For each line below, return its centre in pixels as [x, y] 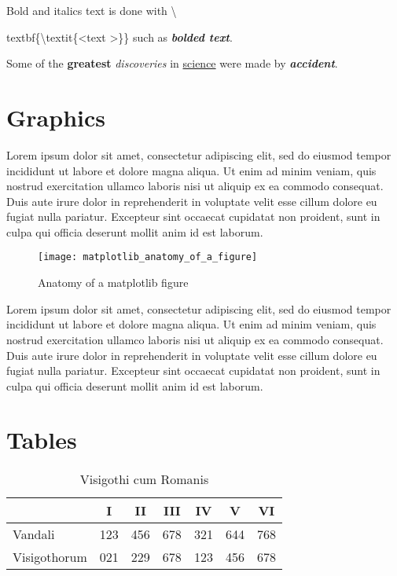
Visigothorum [50, 557]
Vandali [34, 534]
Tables [42, 440]
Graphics [56, 117]
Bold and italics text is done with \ [92, 10]
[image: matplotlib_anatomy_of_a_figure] [148, 257]
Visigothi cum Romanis [144, 479]
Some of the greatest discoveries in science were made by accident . [172, 63]
